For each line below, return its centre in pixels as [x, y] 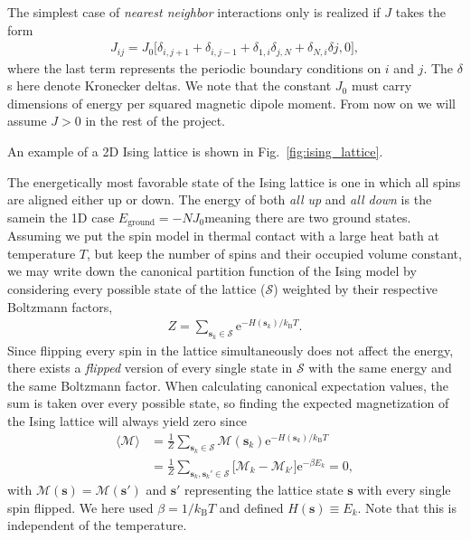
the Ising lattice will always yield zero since [127, 420]
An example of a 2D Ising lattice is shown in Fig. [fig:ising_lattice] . [195, 152]
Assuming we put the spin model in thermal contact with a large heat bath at [223, 236]
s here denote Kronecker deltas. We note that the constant [170, 85]
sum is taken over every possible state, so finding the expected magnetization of [228, 403]
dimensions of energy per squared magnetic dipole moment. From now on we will [232, 103]
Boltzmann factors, [60, 306]
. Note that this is [407, 507]
